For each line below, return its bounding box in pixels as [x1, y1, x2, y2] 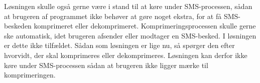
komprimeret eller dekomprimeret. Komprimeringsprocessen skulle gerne [34, 20, 256, 31]
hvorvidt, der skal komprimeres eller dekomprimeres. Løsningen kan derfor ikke [4, 49, 247, 60]
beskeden [4, 20, 32, 31]
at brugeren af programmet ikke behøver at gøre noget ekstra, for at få [4, 10, 222, 21]
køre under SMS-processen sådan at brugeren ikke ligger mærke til [4, 59, 208, 70]
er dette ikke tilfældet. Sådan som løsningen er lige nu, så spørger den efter [4, 40, 235, 50]
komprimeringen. [4, 69, 56, 80]
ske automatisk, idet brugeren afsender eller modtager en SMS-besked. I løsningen [4, 30, 256, 40]
